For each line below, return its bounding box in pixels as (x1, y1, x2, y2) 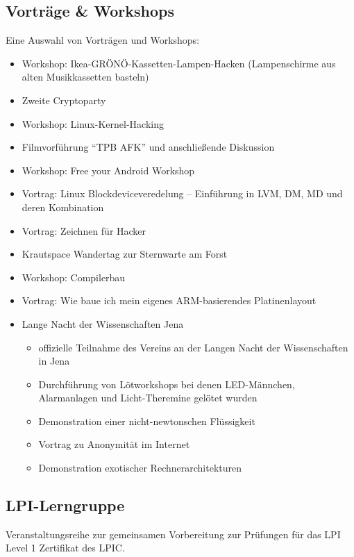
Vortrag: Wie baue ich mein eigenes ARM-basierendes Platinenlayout (22, 293, 317, 308)
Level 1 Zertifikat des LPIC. (6, 540, 125, 555)
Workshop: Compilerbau (22, 269, 126, 284)
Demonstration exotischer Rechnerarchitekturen (38, 460, 242, 475)
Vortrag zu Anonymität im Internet (38, 437, 190, 451)
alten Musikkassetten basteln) (22, 69, 149, 84)
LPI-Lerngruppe (6, 494, 125, 516)
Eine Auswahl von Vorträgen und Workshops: (6, 33, 200, 47)
